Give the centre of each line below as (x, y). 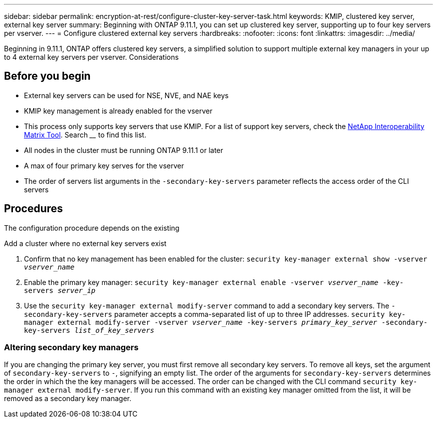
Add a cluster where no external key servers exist (85, 243)
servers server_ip (60, 290)
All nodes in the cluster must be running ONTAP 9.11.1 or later (124, 150)
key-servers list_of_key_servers (89, 330)
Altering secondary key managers (71, 348)
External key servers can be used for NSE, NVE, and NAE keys (126, 95)
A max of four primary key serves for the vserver (104, 165)
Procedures (34, 209)
